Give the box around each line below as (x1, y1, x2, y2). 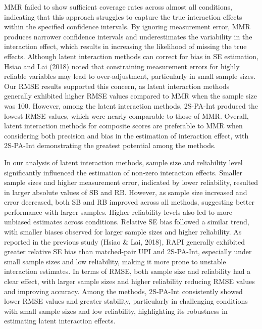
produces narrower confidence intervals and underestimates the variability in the (4, 31, 252, 41)
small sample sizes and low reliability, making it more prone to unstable (4, 256, 226, 266)
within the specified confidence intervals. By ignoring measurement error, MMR (4, 21, 250, 32)
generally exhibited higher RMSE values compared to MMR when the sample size (4, 90, 257, 101)
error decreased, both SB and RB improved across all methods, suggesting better (4, 197, 254, 207)
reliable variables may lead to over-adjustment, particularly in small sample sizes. (4, 71, 256, 81)
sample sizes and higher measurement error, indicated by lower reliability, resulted (4, 177, 258, 187)
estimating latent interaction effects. (4, 315, 116, 326)
